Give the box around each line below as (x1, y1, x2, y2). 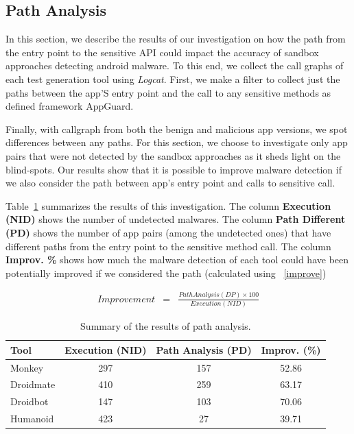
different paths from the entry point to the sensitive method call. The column (5, 239, 331, 253)
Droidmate (10, 377, 56, 391)
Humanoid (10, 411, 54, 426)
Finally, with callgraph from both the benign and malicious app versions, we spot (5, 121, 348, 136)
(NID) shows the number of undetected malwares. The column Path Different (5, 212, 346, 226)
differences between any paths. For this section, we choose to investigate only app (5, 135, 348, 149)
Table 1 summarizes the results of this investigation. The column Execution (5, 198, 331, 213)
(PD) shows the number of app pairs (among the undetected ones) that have (5, 225, 331, 239)
